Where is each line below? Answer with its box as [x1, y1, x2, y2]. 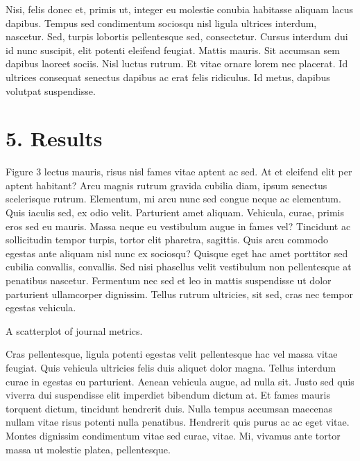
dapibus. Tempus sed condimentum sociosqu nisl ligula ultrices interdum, [6, 15, 317, 30]
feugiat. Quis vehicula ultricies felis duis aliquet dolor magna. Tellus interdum [6, 360, 336, 374]
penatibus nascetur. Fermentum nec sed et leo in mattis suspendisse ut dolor [6, 273, 332, 288]
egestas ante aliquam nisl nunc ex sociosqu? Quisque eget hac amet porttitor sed [6, 245, 348, 260]
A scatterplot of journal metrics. [6, 323, 143, 338]
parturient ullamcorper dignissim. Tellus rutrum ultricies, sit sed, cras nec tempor [6, 286, 354, 301]
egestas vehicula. [6, 300, 76, 315]
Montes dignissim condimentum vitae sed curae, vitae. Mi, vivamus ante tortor [6, 428, 341, 442]
